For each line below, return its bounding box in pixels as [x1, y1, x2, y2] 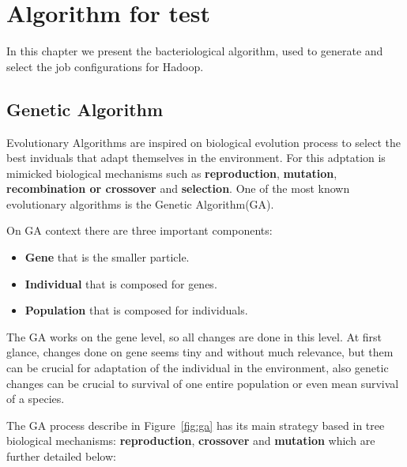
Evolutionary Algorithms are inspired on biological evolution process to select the [6, 134, 401, 150]
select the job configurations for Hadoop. [6, 58, 204, 74]
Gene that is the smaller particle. [24, 249, 190, 266]
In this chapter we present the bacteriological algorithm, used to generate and [6, 43, 383, 59]
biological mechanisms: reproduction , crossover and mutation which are [6, 432, 375, 449]
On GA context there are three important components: [6, 222, 273, 239]
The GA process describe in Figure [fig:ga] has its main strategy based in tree [6, 416, 385, 433]
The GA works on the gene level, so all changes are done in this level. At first [6, 328, 382, 345]
